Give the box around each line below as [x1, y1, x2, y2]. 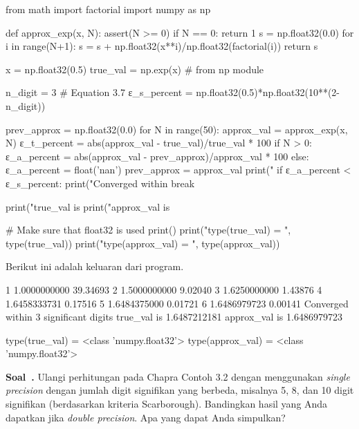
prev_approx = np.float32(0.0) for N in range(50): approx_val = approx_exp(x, [6, 122, 348, 136]
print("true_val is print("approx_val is [6, 199, 170, 213]
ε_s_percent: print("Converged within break [6, 175, 195, 190]
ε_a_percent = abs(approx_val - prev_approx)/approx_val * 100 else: [6, 149, 309, 163]
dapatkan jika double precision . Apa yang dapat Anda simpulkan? [6, 410, 286, 424]
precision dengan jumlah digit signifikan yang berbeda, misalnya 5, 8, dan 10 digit [6, 383, 354, 397]
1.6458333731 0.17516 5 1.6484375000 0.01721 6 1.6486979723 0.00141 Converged [6, 296, 349, 310]
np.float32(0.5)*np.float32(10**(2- [196, 85, 340, 99]
